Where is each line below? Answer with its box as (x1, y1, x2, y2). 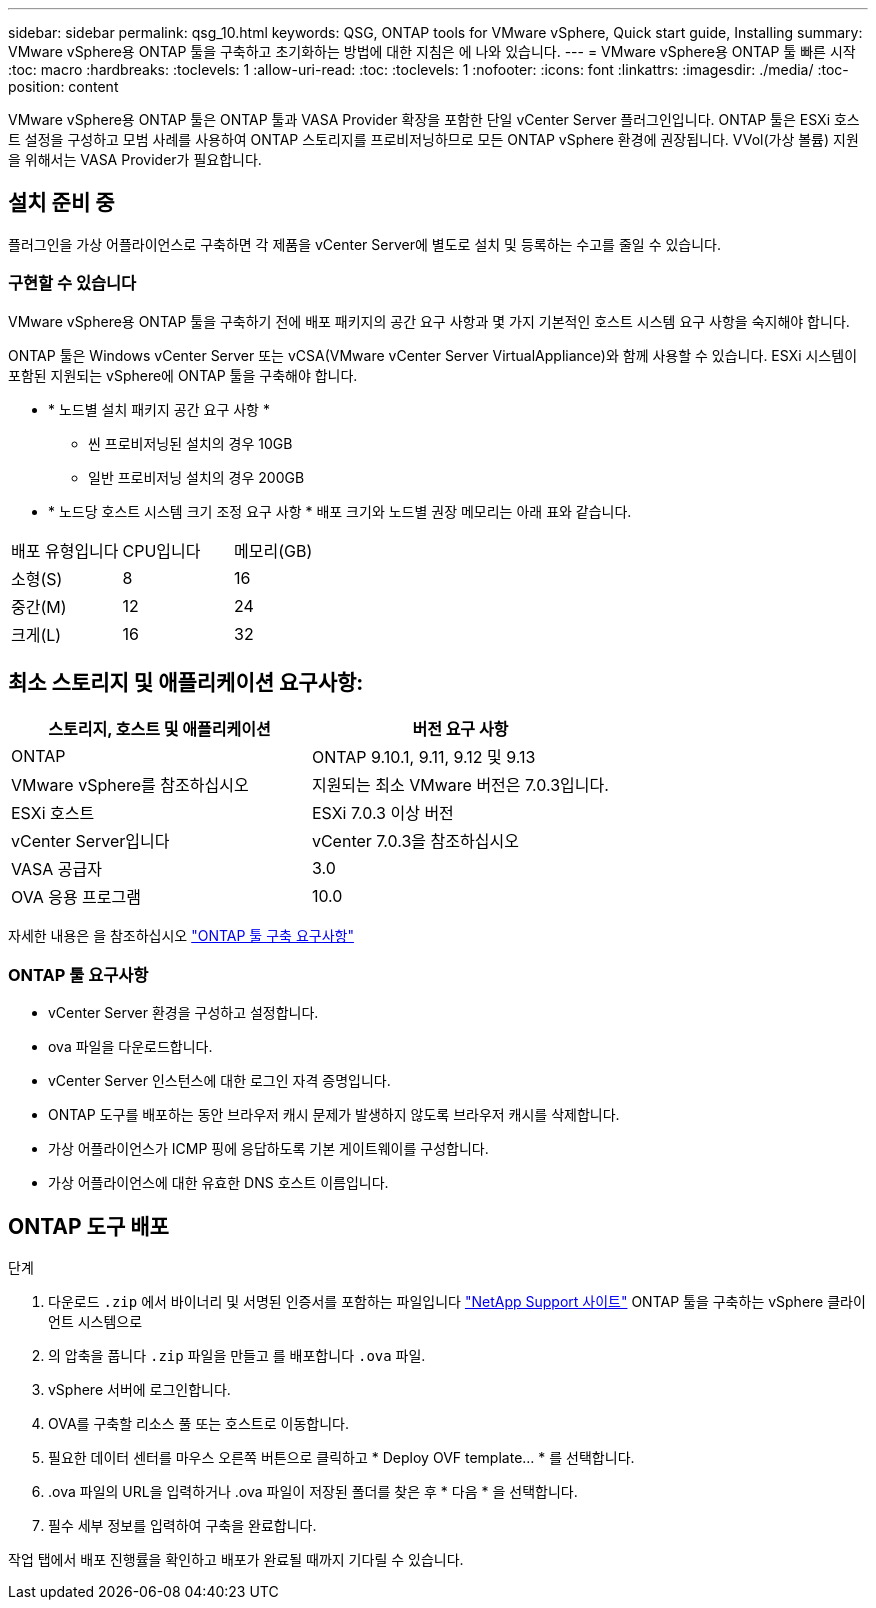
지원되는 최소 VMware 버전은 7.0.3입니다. (311, 775, 609, 796)
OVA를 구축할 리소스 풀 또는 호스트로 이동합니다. (48, 1415, 349, 1433)
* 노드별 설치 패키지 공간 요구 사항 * (48, 400, 270, 418)
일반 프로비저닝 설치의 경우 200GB (88, 468, 305, 486)
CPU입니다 (122, 540, 201, 561)
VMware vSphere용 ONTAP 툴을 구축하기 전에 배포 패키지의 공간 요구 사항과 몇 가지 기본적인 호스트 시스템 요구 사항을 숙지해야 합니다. (8, 312, 850, 330)
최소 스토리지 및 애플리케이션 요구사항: (8, 670, 364, 696)
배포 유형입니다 (11, 540, 119, 561)
